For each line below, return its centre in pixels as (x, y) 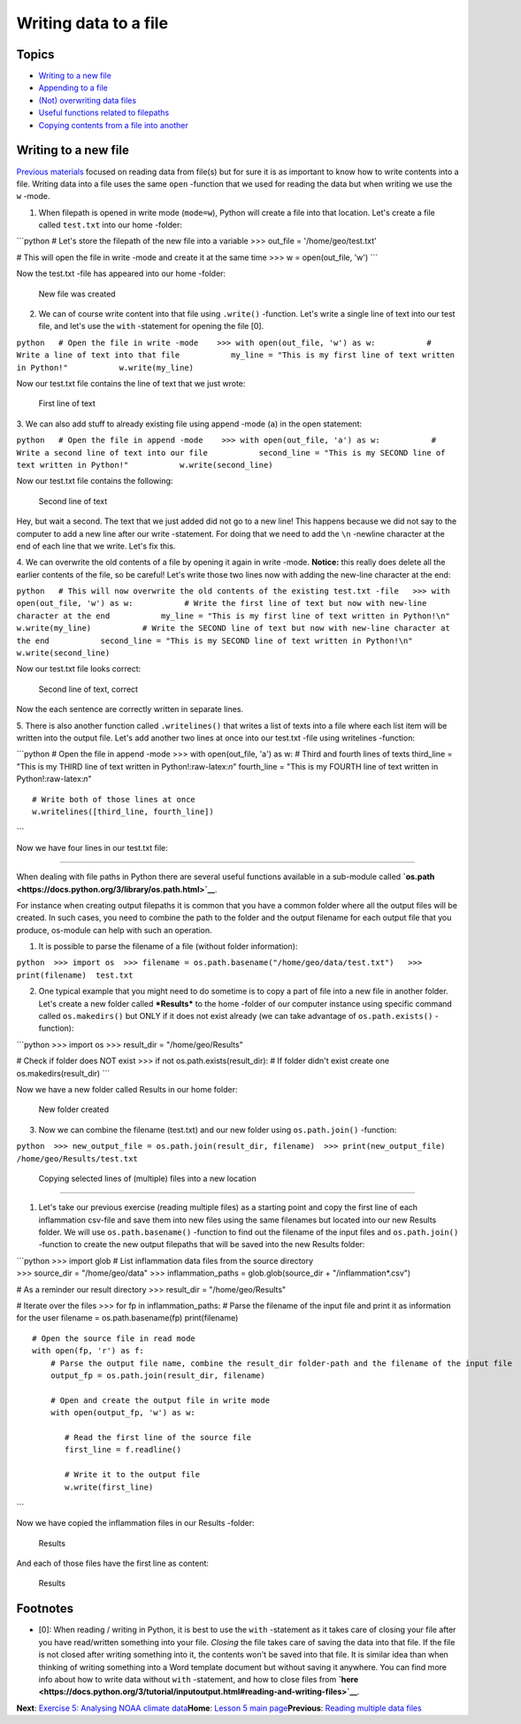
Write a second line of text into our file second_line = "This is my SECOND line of (231, 452)
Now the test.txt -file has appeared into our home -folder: (121, 273)
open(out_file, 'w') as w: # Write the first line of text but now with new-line (222, 603)
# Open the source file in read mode (114, 1338)
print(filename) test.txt (75, 975)
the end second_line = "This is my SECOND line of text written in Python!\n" (215, 640)
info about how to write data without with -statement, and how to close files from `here (199, 1679)
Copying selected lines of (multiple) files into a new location (147, 1178)
